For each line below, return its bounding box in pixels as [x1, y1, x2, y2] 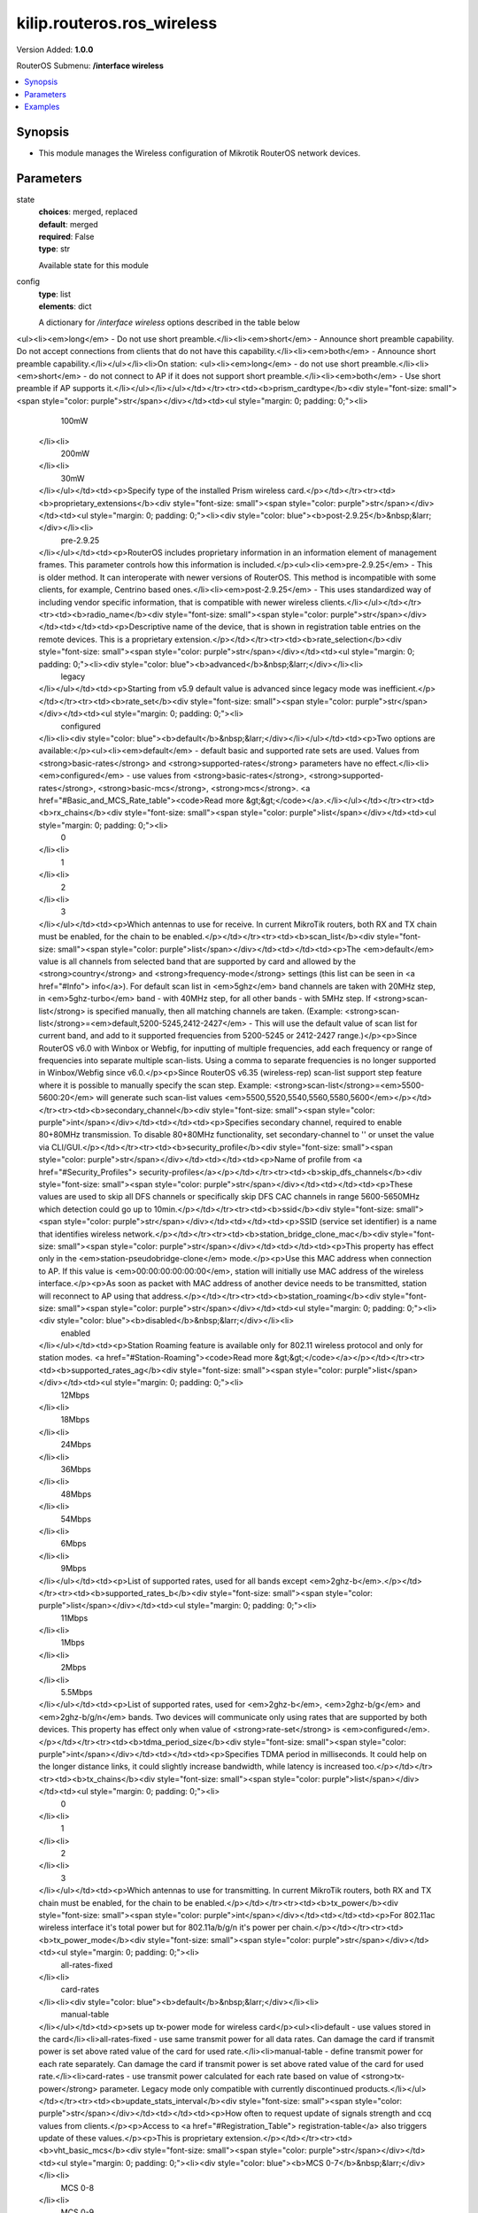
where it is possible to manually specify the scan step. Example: [38, 1080, 272, 1091]
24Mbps [60, 1439, 92, 1450]
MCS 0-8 [60, 2182, 95, 2193]
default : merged [38, 219, 99, 229]
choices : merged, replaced [38, 206, 138, 217]
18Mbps [60, 1415, 90, 1425]
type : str [38, 243, 71, 254]
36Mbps [60, 1463, 92, 1474]
